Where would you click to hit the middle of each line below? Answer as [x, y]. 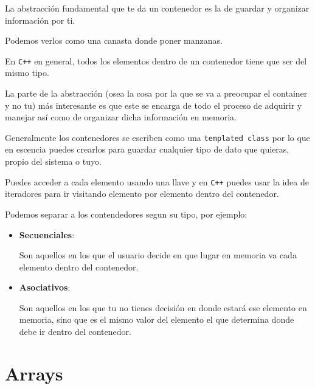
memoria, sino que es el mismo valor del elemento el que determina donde [157, 319]
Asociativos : [45, 287]
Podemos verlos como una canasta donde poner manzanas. [114, 40]
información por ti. [40, 20]
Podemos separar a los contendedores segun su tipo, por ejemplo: [126, 214]
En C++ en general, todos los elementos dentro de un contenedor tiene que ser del [156, 60]
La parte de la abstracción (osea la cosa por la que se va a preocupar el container [156, 93]
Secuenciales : [47, 234]
